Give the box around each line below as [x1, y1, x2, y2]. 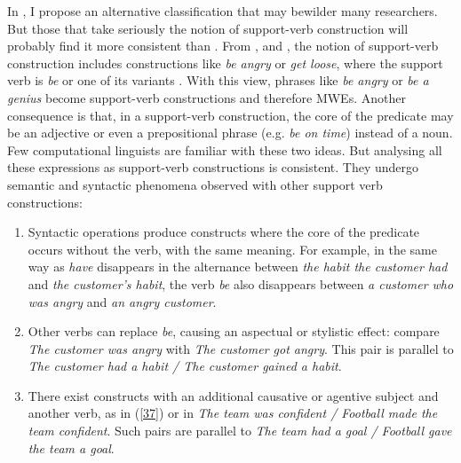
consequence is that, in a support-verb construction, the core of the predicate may [7, 106, 454, 124]
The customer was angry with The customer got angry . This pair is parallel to [28, 339, 454, 357]
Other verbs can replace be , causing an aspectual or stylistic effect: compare [28, 322, 440, 341]
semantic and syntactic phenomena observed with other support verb [7, 175, 383, 193]
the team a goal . [28, 438, 115, 457]
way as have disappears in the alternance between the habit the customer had [28, 257, 448, 276]
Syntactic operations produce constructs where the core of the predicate [28, 223, 420, 241]
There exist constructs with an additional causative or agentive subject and [28, 386, 439, 404]
